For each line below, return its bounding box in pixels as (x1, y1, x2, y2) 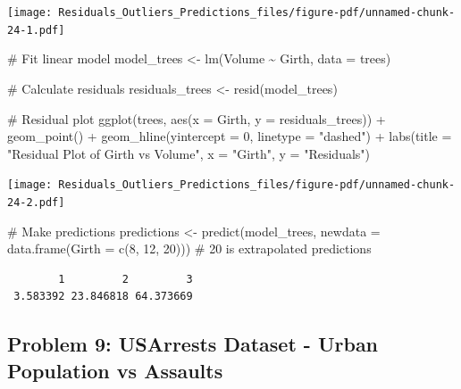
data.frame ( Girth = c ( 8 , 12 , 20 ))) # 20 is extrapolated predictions (7, 239, 372, 258)
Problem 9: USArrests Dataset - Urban (7, 330, 379, 358)
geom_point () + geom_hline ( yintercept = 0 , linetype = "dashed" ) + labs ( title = (7, 127, 452, 145)
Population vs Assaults (7, 356, 223, 384)
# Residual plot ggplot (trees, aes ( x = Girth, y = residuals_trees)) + (7, 109, 386, 128)
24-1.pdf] (7, 23, 65, 37)
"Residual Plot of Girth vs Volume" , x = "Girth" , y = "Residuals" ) (7, 144, 371, 162)
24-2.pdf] (7, 195, 65, 209)
